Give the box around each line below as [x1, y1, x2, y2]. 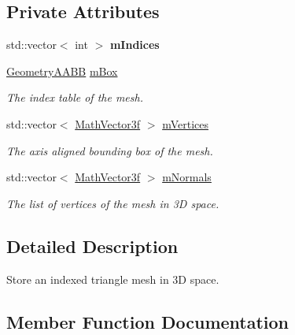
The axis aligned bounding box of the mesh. [6, 142, 213, 158]
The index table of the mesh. [6, 89, 143, 106]
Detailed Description [6, 233, 179, 258]
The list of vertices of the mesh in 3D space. [6, 195, 219, 211]
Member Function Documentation [6, 309, 289, 333]
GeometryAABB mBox [6, 62, 118, 79]
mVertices [162, 115, 208, 132]
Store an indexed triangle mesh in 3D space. [6, 270, 219, 287]
